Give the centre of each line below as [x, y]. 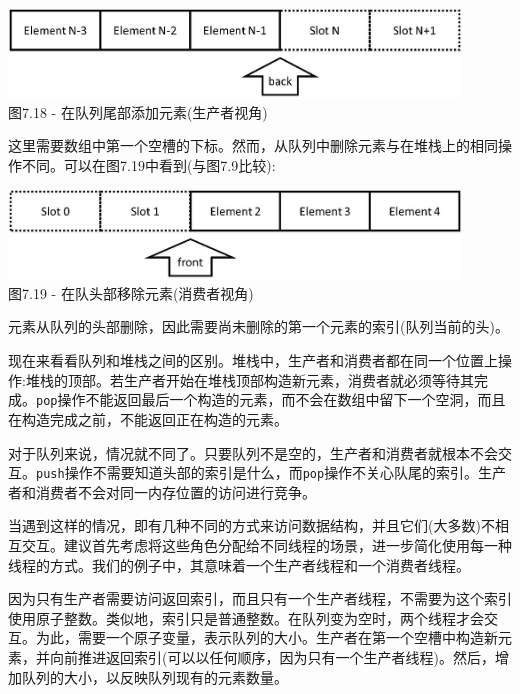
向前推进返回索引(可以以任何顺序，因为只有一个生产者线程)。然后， [272, 656]
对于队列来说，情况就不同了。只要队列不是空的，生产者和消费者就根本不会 [253, 452]
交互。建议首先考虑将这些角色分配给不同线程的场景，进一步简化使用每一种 [266, 544]
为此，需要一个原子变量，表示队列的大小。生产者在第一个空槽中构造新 [266, 637]
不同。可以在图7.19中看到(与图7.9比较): [148, 164]
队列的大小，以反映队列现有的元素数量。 [154, 676]
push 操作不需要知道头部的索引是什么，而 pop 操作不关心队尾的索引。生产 [271, 472]
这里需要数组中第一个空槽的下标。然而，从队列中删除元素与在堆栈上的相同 [253, 145]
